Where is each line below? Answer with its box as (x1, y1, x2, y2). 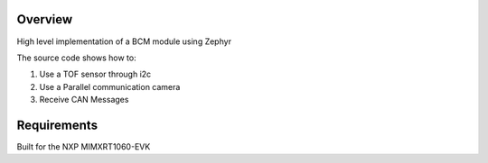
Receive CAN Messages (39, 95, 129, 105)
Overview (16, 12, 73, 27)
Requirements (16, 117, 99, 132)
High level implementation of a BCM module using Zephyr (16, 36, 232, 47)
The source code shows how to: (16, 52, 136, 63)
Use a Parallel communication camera (39, 81, 181, 92)
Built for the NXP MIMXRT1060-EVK (16, 140, 151, 152)
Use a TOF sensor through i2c (39, 68, 152, 80)
